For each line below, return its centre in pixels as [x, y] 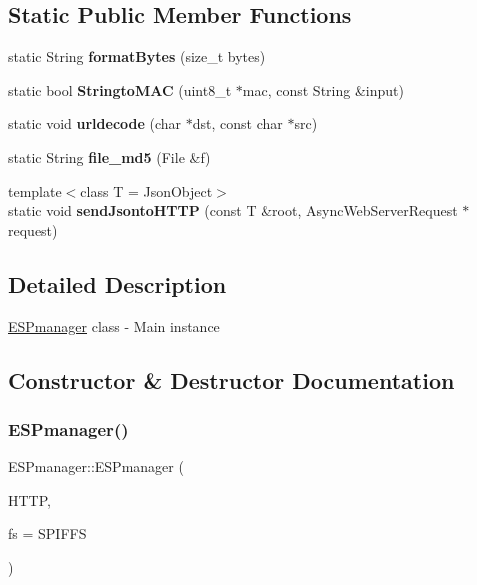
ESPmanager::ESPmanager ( [96, 466]
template [35, 190]
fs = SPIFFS [47, 533]
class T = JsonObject [146, 190]
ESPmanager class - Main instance [114, 325]
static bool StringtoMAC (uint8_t [120, 89]
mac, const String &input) [323, 89]
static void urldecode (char [95, 123]
